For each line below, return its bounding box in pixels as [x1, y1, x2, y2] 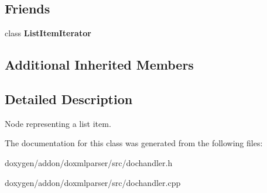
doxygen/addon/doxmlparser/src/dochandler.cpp [5, 176, 181, 188]
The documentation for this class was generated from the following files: [5, 137, 263, 149]
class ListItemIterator [5, 27, 91, 39]
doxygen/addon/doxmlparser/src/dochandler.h [5, 156, 173, 168]
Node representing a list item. [5, 117, 111, 129]
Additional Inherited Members [5, 56, 194, 74]
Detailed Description [5, 89, 133, 108]
